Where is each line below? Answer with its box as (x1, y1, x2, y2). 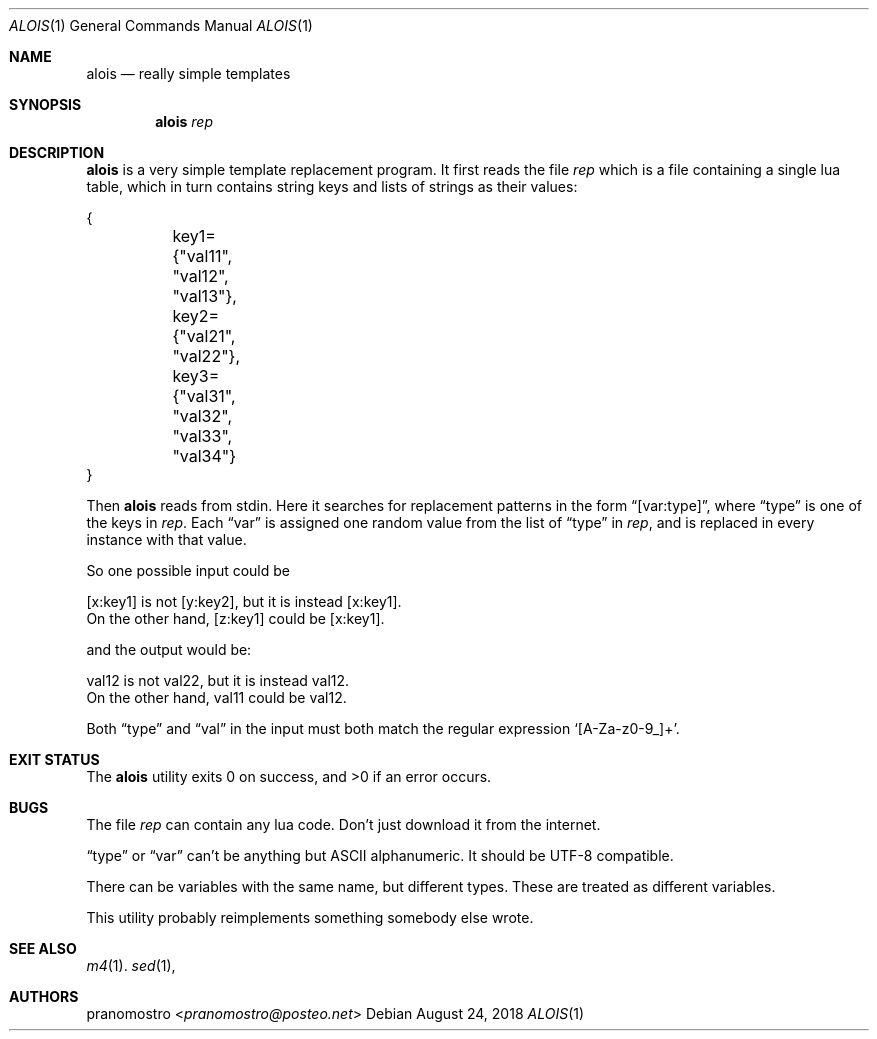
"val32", (172, 406, 233, 426)
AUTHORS (9, 988, 79, 1005)
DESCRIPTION (9, 144, 105, 161)
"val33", (172, 426, 233, 446)
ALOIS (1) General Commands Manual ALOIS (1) (9, 17, 313, 34)
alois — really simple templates (86, 65, 291, 82)
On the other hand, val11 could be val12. (86, 689, 347, 706)
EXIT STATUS (9, 751, 100, 768)
